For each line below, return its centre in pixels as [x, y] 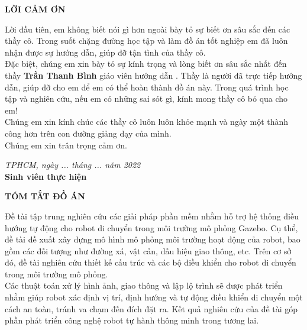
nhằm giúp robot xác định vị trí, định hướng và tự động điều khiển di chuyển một [154, 297]
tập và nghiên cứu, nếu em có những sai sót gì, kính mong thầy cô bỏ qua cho [146, 98]
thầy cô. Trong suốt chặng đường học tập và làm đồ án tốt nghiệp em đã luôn [146, 41]
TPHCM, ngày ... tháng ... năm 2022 [73, 165]
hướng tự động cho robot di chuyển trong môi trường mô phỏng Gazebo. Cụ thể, [151, 227]
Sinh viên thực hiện [46, 176]
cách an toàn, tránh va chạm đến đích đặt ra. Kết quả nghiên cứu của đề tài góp [151, 308]
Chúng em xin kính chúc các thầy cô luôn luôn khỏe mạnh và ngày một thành [147, 122]
